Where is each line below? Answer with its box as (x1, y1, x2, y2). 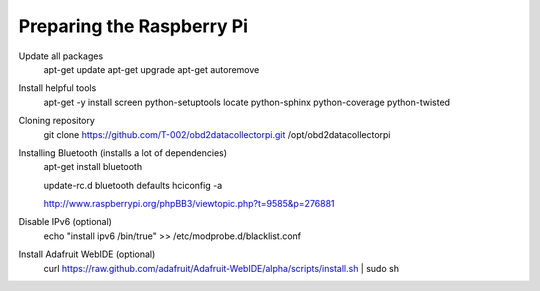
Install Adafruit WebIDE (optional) (18, 248, 156, 260)
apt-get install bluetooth (43, 161, 143, 173)
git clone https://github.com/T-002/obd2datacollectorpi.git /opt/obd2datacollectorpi (43, 128, 391, 140)
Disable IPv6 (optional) (18, 216, 112, 228)
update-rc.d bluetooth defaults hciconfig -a (43, 179, 223, 191)
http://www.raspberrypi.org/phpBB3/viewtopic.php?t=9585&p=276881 (43, 198, 335, 210)
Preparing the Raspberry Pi (18, 15, 249, 37)
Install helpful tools (18, 82, 97, 94)
